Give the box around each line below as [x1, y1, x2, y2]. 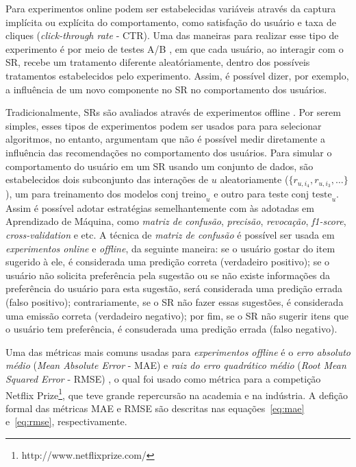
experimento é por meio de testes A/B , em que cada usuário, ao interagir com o [5, 41, 344, 56]
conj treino [161, 189, 207, 200]
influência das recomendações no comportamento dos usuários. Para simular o [5, 145, 332, 159]
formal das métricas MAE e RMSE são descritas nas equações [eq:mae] [5, 400, 305, 415]
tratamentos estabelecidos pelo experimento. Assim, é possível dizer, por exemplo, [5, 68, 349, 82]
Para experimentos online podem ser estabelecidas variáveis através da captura [5, 1, 336, 15]
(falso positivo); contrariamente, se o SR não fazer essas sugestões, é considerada [5, 294, 344, 309]
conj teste [291, 189, 332, 200]
